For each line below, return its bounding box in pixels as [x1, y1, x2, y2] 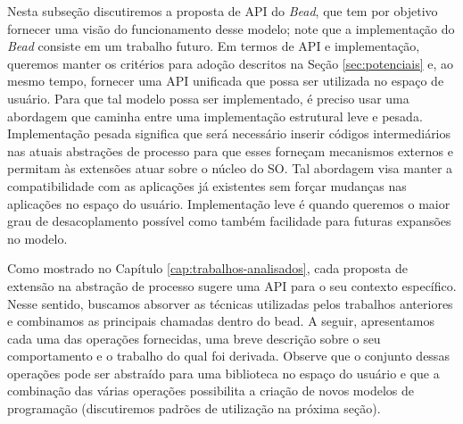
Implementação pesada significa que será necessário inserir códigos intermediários [7, 124, 451, 143]
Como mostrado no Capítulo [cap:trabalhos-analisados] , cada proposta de [7, 259, 408, 278]
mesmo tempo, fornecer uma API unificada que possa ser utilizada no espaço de [7, 71, 444, 90]
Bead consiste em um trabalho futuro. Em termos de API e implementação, [7, 37, 420, 55]
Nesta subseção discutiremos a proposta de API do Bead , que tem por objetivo [7, 2, 438, 20]
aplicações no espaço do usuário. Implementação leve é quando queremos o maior [7, 194, 451, 212]
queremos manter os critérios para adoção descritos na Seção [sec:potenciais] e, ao [7, 54, 454, 72]
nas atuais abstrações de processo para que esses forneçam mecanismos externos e [7, 141, 453, 160]
